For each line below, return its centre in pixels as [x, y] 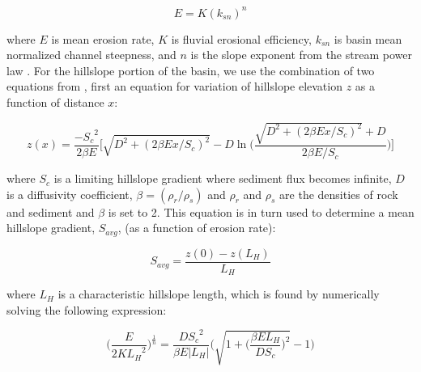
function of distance [55, 101]
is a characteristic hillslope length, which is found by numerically [219, 294]
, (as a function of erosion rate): [197, 228]
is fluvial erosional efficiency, [241, 38]
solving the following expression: [87, 309]
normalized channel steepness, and [91, 55]
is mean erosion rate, [103, 38]
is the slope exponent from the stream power [301, 55]
